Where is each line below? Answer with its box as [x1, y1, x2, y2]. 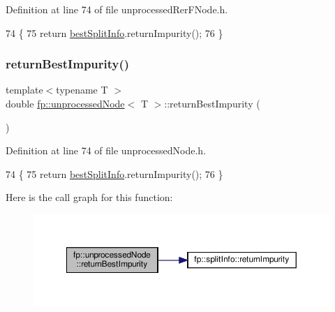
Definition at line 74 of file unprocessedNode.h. [6, 143, 207, 158]
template [6, 82, 43, 97]
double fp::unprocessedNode [6, 96, 125, 110]
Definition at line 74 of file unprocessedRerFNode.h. [6, 2, 228, 16]
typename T [56, 82, 108, 97]
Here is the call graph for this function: [6, 190, 173, 205]
